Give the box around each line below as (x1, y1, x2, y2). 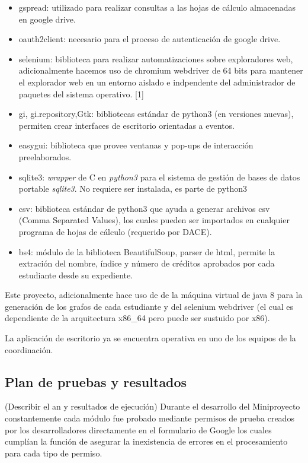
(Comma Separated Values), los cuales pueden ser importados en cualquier (18, 214, 290, 226)
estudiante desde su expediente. (18, 268, 133, 281)
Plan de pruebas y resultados (5, 372, 187, 391)
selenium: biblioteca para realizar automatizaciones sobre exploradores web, (18, 52, 293, 65)
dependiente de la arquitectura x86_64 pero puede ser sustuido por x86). (5, 312, 270, 324)
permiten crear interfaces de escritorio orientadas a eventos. (18, 119, 235, 131)
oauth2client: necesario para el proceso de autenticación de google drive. (18, 33, 281, 45)
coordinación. (5, 343, 53, 356)
